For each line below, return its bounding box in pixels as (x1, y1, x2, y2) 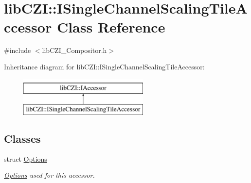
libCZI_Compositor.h (42, 45, 107, 55)
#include (4, 45, 31, 55)
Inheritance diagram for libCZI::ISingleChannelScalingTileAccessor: (4, 61, 205, 71)
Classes (4, 131, 41, 146)
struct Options (4, 153, 47, 164)
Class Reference (56, 17, 165, 37)
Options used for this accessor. (4, 170, 95, 180)
